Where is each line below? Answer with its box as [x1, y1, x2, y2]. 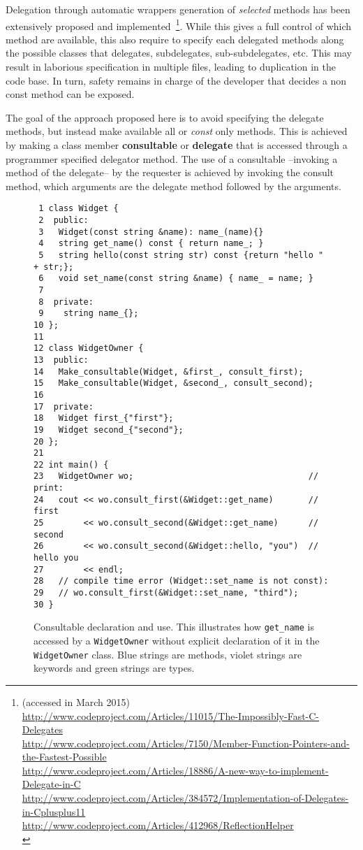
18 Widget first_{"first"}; [34, 413, 174, 424]
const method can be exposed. [6, 87, 135, 101]
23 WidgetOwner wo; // [34, 471, 319, 482]
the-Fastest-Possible [22, 749, 107, 764]
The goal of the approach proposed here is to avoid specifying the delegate [6, 110, 324, 124]
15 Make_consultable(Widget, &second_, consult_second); [34, 378, 313, 389]
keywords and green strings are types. [34, 661, 195, 675]
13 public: [34, 354, 89, 365]
